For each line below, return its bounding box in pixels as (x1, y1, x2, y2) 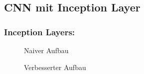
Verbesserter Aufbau (24, 62, 86, 72)
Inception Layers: (4, 25, 75, 38)
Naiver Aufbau (24, 45, 69, 55)
